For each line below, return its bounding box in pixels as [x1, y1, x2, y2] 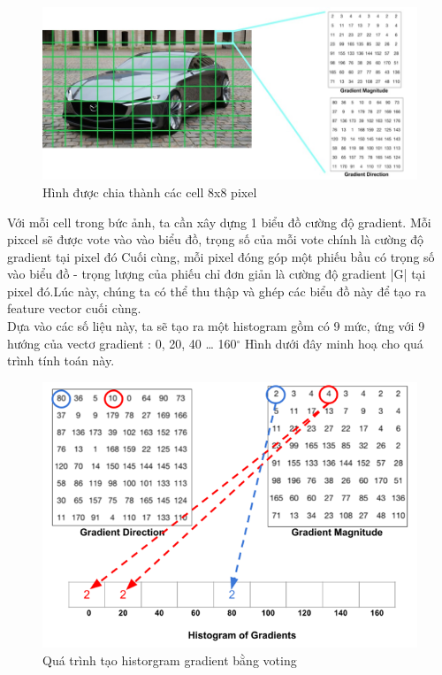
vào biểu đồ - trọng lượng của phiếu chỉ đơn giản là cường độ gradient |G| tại [7, 265, 426, 283]
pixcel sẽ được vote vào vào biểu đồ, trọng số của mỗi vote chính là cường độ [7, 230, 424, 249]
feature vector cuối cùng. [7, 299, 141, 318]
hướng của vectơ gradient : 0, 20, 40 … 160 [7, 334, 237, 352]
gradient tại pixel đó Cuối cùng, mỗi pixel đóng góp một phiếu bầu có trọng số [7, 247, 435, 265]
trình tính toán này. [7, 351, 115, 370]
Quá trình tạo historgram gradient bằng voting [42, 650, 297, 669]
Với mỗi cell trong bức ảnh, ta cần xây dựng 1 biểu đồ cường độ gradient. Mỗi [7, 212, 431, 231]
